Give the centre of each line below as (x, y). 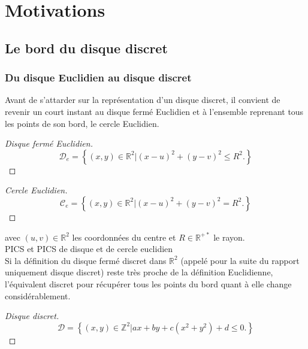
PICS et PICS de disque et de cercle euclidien (89, 249)
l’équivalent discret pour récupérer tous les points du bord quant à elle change (148, 283)
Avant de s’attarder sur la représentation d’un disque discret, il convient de (143, 100)
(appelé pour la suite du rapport (240, 260)
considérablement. (38, 295)
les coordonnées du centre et (124, 237)
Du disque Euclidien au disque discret (98, 78)
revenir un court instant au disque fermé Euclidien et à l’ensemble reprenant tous (154, 111)
